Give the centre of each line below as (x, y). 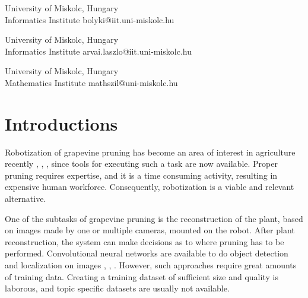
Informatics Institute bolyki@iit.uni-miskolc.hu (90, 19)
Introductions (61, 123)
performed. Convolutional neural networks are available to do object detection (147, 253)
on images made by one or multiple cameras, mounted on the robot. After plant (150, 230)
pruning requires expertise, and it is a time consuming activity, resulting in (141, 175)
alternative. (26, 199)
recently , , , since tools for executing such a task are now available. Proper (141, 164)
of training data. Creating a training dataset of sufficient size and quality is (142, 276)
